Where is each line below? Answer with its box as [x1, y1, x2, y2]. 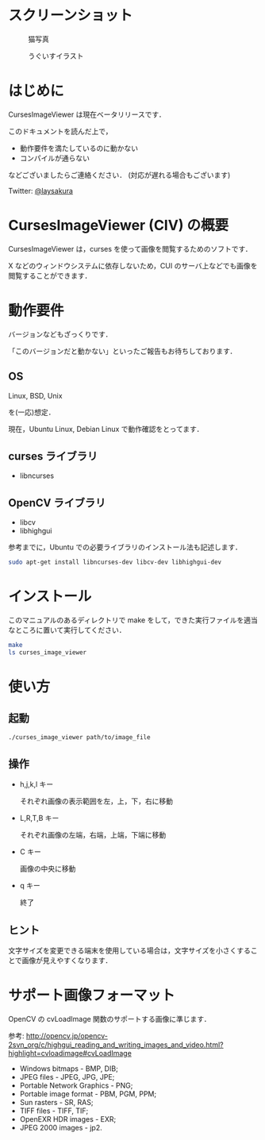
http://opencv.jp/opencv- [25, 1031, 109, 1041]
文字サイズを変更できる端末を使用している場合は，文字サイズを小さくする [8, 946, 252, 956]
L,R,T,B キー [19, 814, 60, 823]
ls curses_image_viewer [8, 648, 87, 657]
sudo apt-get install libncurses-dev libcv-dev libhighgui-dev [8, 558, 222, 567]
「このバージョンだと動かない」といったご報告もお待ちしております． [8, 346, 237, 356]
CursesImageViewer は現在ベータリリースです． [8, 110, 166, 119]
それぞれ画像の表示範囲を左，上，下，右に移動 [19, 796, 173, 806]
